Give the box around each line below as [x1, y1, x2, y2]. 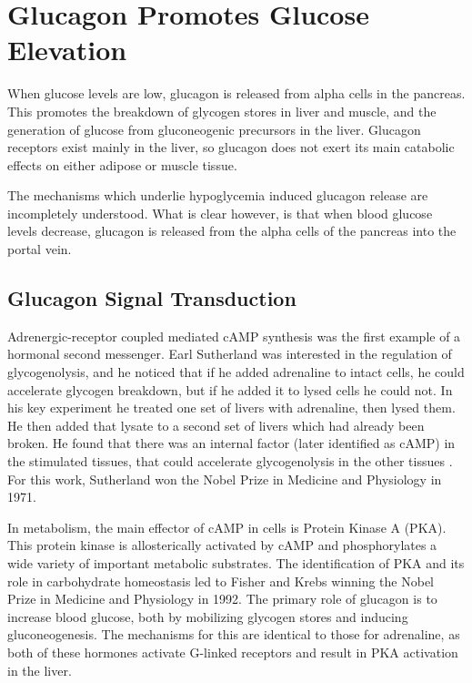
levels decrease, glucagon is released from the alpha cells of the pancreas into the [7, 221, 457, 240]
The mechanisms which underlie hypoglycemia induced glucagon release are [7, 186, 428, 205]
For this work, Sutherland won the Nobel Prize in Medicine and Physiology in [7, 469, 442, 488]
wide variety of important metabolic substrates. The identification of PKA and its [7, 553, 465, 572]
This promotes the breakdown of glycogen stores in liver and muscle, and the [7, 101, 437, 120]
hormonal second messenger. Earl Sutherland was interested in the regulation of [7, 344, 452, 363]
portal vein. [7, 240, 72, 259]
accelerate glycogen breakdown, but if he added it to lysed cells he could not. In [7, 380, 453, 399]
